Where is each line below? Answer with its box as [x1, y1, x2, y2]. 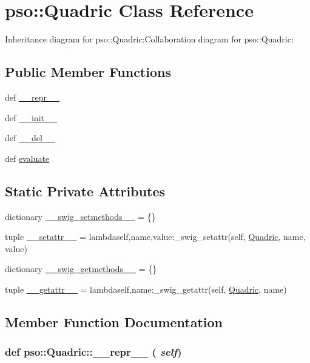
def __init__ [5, 111, 57, 124]
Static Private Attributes [5, 181, 166, 200]
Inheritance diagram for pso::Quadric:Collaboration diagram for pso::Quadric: [5, 33, 294, 45]
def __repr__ [5, 90, 59, 103]
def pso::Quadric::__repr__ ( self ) [5, 344, 182, 359]
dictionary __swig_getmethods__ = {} [5, 262, 157, 275]
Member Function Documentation [5, 312, 223, 331]
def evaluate [5, 152, 50, 164]
